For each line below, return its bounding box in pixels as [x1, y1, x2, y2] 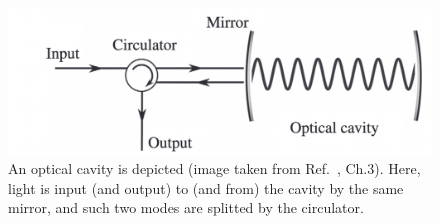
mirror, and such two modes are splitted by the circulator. [8, 197, 364, 218]
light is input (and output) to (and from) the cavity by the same [8, 177, 404, 198]
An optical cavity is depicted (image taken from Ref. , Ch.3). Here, [8, 158, 421, 179]
